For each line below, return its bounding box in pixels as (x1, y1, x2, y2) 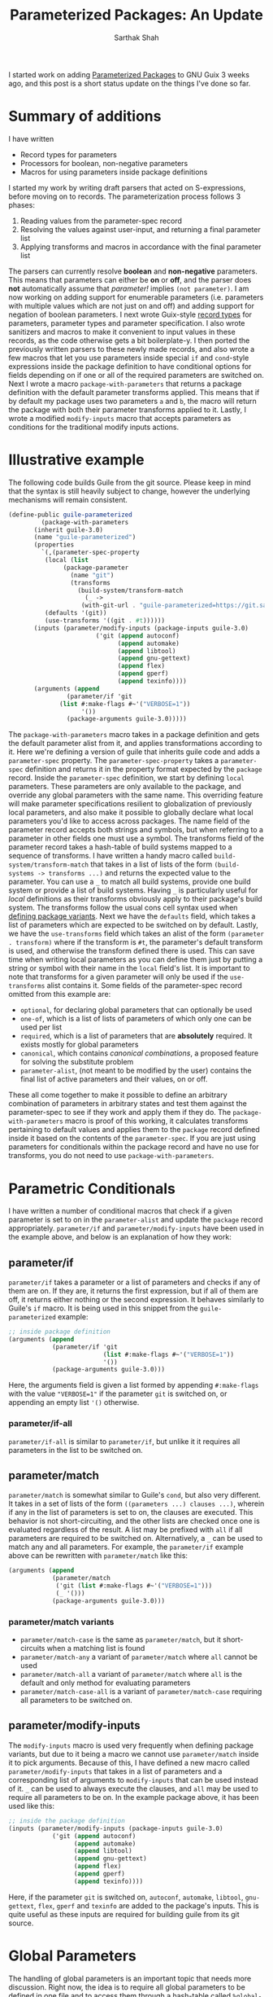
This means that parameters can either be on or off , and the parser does (8, 274, 252, 284)
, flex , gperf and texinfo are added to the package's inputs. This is (33, 1900, 259, 1911)
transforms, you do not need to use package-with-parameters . (8, 1151, 214, 1161)
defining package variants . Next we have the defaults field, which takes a (8, 911, 256, 921)
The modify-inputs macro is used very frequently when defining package (8, 1740, 254, 1750)
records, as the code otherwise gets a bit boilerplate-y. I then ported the (8, 336, 250, 345)
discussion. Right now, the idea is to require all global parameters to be (8, 1982, 245, 1992)
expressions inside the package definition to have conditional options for (8, 361, 252, 371)
